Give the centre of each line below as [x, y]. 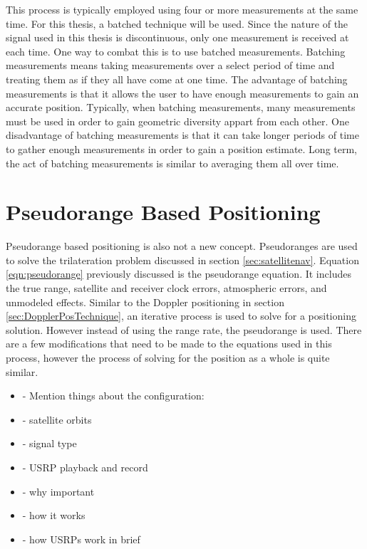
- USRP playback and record [85, 467]
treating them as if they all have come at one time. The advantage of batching [177, 79]
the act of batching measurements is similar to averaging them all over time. [172, 163]
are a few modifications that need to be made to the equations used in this [169, 344]
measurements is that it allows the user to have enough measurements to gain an [182, 93]
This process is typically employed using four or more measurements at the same [182, 9]
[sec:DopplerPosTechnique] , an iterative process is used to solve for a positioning [181, 316]
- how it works [54, 515]
